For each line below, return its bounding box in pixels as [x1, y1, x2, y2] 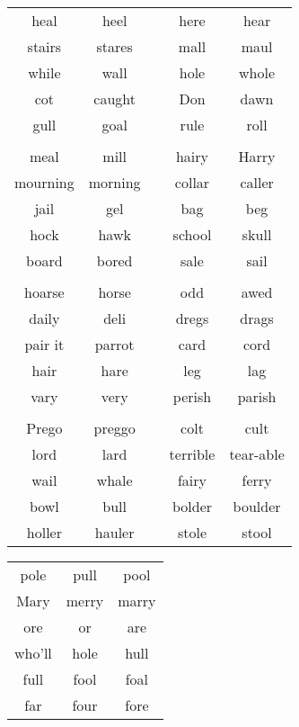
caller [240, 172, 274, 193]
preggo [93, 417, 136, 438]
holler [26, 522, 62, 543]
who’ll [14, 642, 52, 663]
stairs [27, 36, 62, 57]
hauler [94, 522, 135, 543]
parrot [94, 334, 135, 355]
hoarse [24, 282, 65, 302]
